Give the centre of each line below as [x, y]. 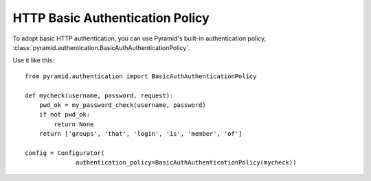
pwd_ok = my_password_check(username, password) [122, 105]
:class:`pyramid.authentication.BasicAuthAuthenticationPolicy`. [101, 47]
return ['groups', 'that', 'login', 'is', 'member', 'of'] [140, 134]
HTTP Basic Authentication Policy [111, 18]
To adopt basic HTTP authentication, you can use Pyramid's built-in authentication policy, [139, 38]
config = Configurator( [65, 153]
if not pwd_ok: [65, 114]
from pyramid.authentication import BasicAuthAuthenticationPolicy [141, 76]
